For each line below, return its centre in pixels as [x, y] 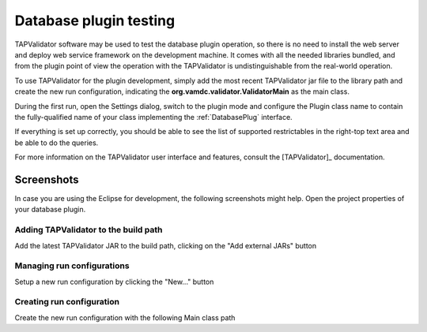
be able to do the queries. [57, 143]
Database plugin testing [95, 21]
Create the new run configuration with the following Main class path [125, 317]
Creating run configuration [67, 302]
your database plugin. [50, 210]
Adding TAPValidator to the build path [89, 230]
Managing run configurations [72, 266]
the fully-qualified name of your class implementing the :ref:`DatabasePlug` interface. [153, 117]
